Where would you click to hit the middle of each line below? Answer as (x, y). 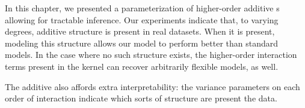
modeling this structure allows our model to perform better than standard (142, 43)
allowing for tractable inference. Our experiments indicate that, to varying (142, 19)
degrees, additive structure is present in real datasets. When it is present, (140, 31)
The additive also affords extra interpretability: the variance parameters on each (152, 86)
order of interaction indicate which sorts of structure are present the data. (141, 98)
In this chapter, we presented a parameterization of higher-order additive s (142, 8)
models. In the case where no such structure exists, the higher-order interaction (151, 55)
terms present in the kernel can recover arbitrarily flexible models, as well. (142, 66)
